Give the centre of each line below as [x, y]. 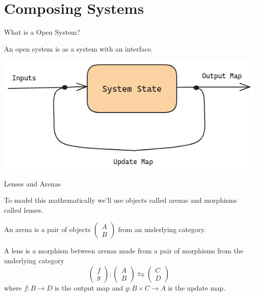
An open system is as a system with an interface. [78, 48]
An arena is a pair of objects [47, 229]
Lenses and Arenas [32, 183]
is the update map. [197, 287]
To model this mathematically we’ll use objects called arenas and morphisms [121, 200]
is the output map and [89, 287]
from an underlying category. [162, 229]
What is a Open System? [42, 32]
